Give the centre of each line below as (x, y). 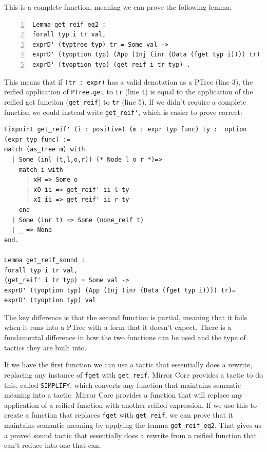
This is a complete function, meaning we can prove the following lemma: (118, 7)
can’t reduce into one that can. (53, 445)
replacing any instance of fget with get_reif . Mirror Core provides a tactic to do (133, 374)
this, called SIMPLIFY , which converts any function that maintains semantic (122, 385)
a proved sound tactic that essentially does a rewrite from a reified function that (131, 435)
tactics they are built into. (45, 347)
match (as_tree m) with (45, 150)
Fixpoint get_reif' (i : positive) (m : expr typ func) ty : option (126, 130)
